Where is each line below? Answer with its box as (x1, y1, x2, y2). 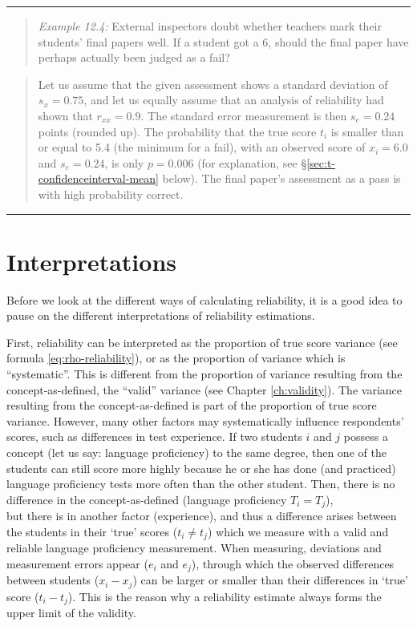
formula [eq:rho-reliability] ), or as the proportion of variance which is (6, 349, 346, 366)
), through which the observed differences (191, 555, 395, 571)
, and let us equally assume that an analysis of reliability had (83, 91, 384, 108)
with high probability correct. (38, 185, 184, 202)
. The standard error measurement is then (140, 107, 347, 123)
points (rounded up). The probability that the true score (38, 123, 317, 139)
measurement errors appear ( (6, 555, 148, 571)
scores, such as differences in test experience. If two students (6, 428, 302, 445)
